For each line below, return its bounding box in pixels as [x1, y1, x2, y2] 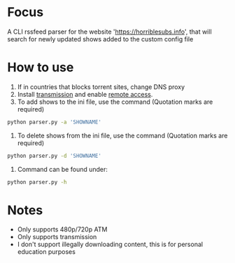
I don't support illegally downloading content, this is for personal [17, 240, 204, 249]
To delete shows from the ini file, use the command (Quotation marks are [17, 131, 228, 140]
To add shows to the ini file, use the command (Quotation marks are [17, 97, 213, 106]
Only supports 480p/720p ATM [17, 225, 108, 234]
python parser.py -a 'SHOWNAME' [7, 119, 101, 126]
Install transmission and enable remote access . [17, 90, 153, 98]
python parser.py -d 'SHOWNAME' [7, 152, 101, 159]
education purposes [17, 248, 76, 256]
